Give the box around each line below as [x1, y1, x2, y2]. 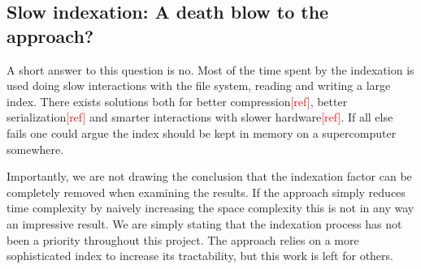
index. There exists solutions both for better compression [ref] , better [7, 92, 348, 109]
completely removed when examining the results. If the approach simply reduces [7, 183, 406, 200]
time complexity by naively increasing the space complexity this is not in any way [7, 199, 414, 216]
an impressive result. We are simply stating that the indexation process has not [7, 215, 402, 232]
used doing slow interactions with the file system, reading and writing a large [7, 77, 391, 94]
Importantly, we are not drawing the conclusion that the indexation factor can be [7, 168, 412, 185]
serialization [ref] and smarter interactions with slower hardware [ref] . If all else [7, 109, 393, 126]
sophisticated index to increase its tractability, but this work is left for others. [7, 247, 393, 264]
